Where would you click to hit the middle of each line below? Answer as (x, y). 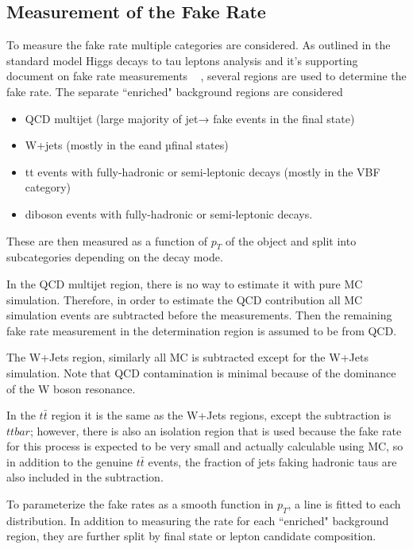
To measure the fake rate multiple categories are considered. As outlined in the (199, 45)
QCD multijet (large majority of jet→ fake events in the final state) (190, 118)
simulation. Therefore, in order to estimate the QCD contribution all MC (185, 299)
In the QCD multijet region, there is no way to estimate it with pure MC (185, 283)
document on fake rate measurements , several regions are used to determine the (206, 76)
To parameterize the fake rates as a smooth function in (140, 504)
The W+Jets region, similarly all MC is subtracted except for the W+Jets (187, 357)
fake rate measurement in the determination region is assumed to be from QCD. (202, 330)
